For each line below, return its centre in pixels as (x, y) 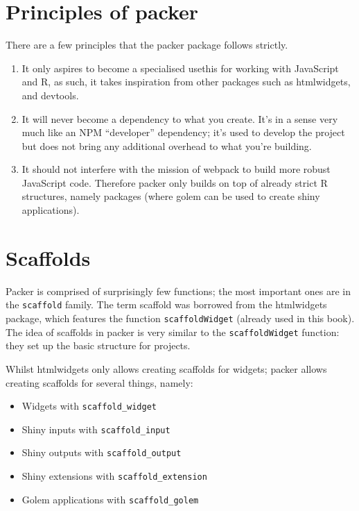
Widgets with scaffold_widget (89, 406)
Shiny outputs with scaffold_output (102, 452)
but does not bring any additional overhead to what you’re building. (167, 145)
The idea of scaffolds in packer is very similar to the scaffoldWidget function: (173, 332)
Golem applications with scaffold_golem (110, 499)
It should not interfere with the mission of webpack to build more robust (176, 169)
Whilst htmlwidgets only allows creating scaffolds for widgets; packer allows (166, 368)
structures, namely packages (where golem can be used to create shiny (171, 196)
